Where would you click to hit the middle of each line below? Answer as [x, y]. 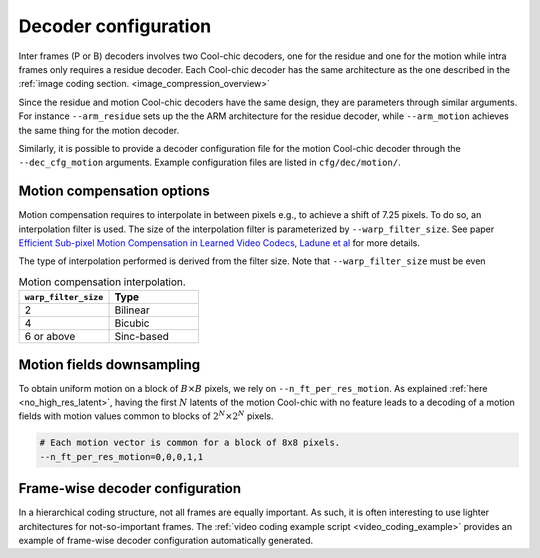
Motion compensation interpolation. [102, 282]
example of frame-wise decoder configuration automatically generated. [166, 541]
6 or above [50, 337]
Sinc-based [142, 337]
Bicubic [132, 323]
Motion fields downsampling [109, 364]
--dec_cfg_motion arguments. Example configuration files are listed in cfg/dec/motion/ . [209, 162]
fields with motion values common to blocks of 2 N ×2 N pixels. [146, 415]
